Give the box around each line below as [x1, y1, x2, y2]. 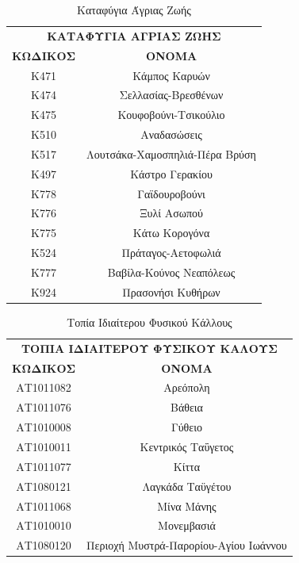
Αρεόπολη [163, 379, 210, 396]
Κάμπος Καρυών [132, 67, 210, 83]
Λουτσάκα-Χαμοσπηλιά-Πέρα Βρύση [86, 145, 256, 162]
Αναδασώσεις [140, 126, 202, 143]
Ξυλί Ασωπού [140, 205, 203, 221]
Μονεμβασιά [158, 517, 216, 534]
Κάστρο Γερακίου [130, 165, 213, 182]
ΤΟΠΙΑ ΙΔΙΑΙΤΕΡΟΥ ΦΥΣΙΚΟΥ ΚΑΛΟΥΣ [21, 339, 278, 356]
